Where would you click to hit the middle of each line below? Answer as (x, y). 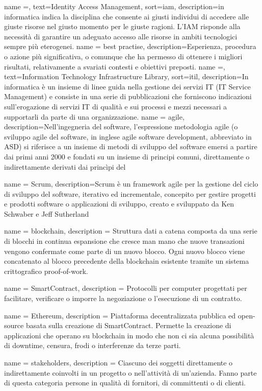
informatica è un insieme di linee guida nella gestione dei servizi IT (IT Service (127, 86)
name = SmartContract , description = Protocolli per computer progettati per (126, 288)
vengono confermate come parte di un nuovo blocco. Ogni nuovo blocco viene (125, 251)
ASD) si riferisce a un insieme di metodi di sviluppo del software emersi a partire (131, 146)
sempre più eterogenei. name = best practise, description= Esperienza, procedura (130, 46)
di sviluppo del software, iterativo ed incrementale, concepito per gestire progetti (130, 193)
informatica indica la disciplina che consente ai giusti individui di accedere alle (127, 16)
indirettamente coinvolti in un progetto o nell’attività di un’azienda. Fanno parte (130, 372)
